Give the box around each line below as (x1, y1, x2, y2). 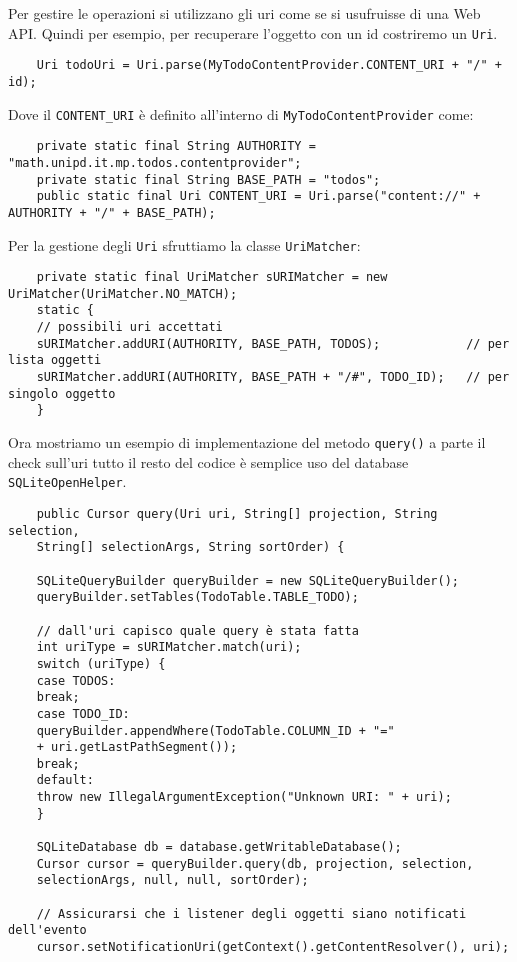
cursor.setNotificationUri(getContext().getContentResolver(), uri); (36, 940, 510, 955)
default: (36, 773, 94, 788)
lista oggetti (8, 353, 102, 368)
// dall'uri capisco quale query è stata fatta (36, 623, 359, 638)
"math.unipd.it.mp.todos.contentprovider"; (8, 155, 302, 170)
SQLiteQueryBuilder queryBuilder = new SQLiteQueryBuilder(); (36, 573, 460, 588)
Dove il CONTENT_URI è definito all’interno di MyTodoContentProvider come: (8, 103, 474, 124)
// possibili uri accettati (36, 320, 223, 335)
